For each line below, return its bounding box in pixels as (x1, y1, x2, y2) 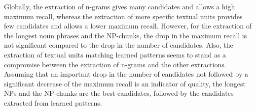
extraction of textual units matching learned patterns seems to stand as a (4, 49, 226, 59)
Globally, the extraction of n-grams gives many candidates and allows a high (4, 1, 235, 11)
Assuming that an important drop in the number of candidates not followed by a (4, 69, 249, 79)
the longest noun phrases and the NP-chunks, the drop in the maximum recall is (4, 30, 247, 40)
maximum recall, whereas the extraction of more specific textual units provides (4, 11, 243, 21)
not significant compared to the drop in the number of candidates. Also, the (4, 40, 233, 50)
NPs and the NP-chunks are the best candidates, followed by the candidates (4, 88, 234, 98)
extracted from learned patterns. (4, 97, 102, 108)
